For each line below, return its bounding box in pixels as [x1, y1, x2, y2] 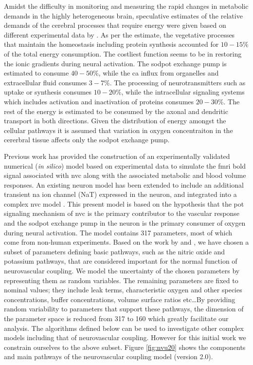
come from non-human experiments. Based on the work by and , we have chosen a [4, 237, 249, 247]
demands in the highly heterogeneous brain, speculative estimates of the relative [4, 10, 243, 20]
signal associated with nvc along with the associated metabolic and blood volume [4, 170, 246, 180]
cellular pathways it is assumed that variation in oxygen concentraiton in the [4, 125, 233, 135]
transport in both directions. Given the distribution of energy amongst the [4, 115, 226, 126]
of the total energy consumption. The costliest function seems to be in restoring [4, 48, 242, 58]
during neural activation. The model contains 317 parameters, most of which [4, 227, 232, 237]
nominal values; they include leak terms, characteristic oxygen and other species [4, 285, 242, 295]
